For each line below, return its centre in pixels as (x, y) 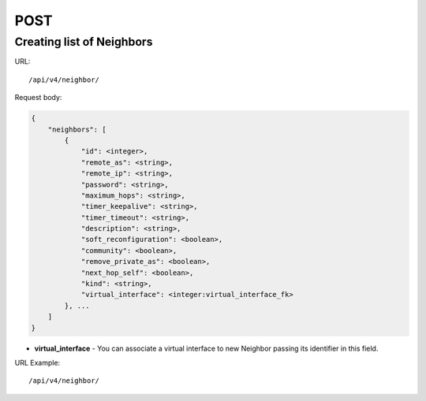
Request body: (38, 98)
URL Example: (37, 362)
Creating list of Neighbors (84, 42)
